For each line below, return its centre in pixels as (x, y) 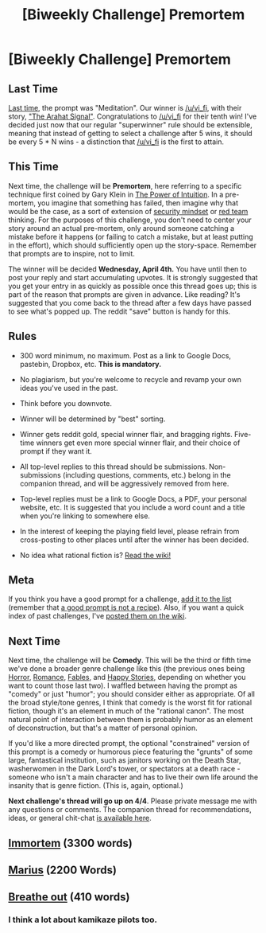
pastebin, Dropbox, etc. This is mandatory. (91, 364)
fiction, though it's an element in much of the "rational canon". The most (126, 711)
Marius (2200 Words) (63, 871)
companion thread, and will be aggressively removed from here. (124, 483)
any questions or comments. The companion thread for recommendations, (130, 810)
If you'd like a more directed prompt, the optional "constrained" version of (129, 744)
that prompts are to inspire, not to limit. (71, 253)
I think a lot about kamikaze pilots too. (83, 919)
